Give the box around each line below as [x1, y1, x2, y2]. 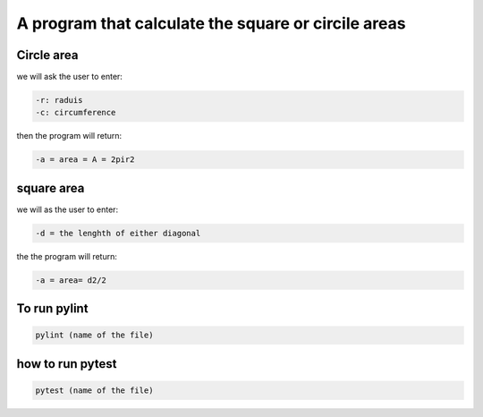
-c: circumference [35, 107, 116, 118]
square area [16, 180, 85, 196]
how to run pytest [16, 356, 117, 371]
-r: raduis [35, 95, 83, 106]
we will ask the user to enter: [16, 72, 123, 82]
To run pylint [16, 301, 89, 317]
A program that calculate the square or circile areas [16, 13, 406, 33]
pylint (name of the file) [35, 330, 154, 340]
